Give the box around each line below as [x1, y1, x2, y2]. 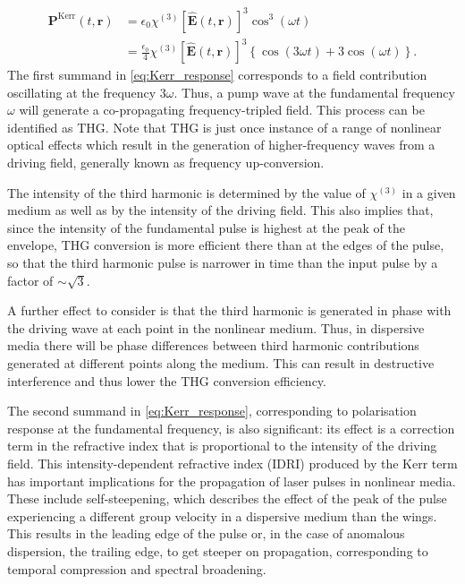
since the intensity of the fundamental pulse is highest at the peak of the [7, 218, 405, 236]
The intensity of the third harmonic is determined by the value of [7, 183, 366, 202]
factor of [7, 271, 54, 289]
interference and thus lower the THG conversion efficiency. [7, 371, 326, 390]
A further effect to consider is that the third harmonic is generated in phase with [7, 301, 452, 320]
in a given [402, 183, 456, 202]
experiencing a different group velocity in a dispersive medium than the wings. [7, 506, 437, 525]
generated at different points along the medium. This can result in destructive [7, 353, 435, 372]
